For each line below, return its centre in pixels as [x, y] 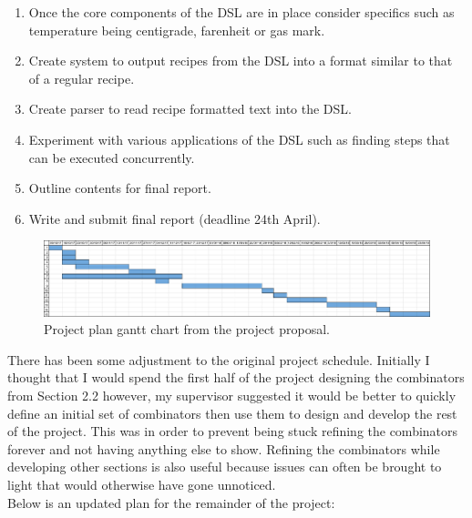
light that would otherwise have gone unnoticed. [142, 484]
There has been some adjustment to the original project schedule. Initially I [219, 359]
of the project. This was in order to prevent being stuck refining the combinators [233, 431]
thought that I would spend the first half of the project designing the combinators [236, 377]
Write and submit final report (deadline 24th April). [174, 218]
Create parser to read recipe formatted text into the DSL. [190, 109]
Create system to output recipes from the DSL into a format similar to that [241, 61]
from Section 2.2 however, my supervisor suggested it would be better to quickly [232, 396]
